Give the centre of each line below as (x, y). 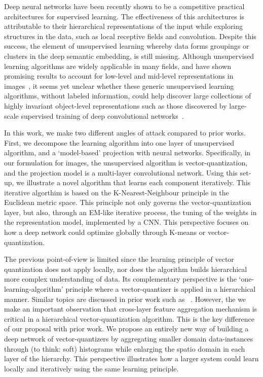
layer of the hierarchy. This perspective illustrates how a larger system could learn (131, 358)
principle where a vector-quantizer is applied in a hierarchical (161, 289)
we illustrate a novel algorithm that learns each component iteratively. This (134, 182)
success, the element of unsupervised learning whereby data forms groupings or (127, 46)
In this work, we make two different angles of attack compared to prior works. (125, 133)
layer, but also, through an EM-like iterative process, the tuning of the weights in (130, 212)
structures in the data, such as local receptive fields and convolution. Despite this (130, 36)
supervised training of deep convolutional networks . (102, 115)
